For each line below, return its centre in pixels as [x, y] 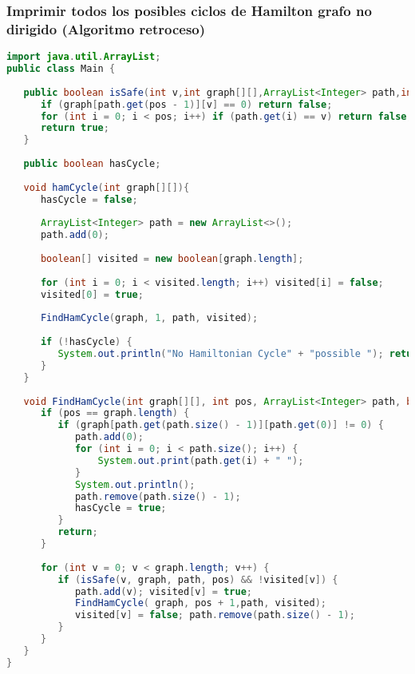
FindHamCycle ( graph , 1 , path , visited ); [149, 318]
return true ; [75, 128]
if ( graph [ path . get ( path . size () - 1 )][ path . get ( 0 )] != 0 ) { [221, 425]
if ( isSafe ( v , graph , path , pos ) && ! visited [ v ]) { [198, 579]
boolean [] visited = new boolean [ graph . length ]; [172, 259]
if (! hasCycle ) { [86, 342]
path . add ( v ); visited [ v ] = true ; [163, 591]
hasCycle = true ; [121, 508]
